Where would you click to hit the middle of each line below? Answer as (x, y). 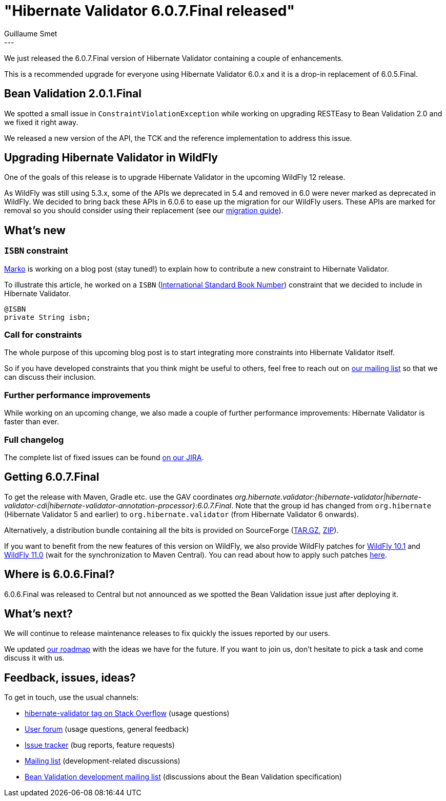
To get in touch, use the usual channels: (72, 697)
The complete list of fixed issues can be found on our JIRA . (104, 457)
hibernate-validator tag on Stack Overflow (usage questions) (127, 713)
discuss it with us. (34, 658)
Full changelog (34, 439)
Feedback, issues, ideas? (70, 677)
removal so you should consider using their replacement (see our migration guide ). (144, 211)
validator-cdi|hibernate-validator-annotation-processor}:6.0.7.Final (118, 505)
